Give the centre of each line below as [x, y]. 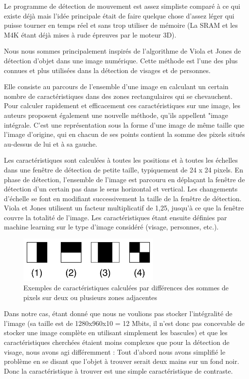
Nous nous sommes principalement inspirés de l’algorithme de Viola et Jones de [123, 51]
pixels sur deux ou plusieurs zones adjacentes [90, 297]
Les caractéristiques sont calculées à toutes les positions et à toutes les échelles [121, 160]
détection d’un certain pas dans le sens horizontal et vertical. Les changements [121, 189]
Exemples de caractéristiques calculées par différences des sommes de [126, 288]
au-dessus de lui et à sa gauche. [51, 143]
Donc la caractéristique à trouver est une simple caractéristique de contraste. [118, 370]
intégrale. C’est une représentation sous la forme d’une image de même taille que [124, 124]
